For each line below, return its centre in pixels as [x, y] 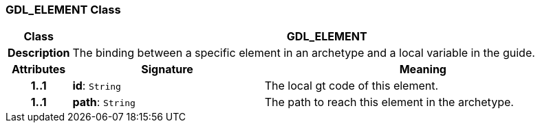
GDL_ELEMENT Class [63, 10]
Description [39, 53]
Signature [167, 69]
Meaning [423, 69]
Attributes [39, 69]
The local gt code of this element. [352, 86]
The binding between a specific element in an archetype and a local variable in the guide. [304, 53]
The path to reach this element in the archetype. [389, 102]
